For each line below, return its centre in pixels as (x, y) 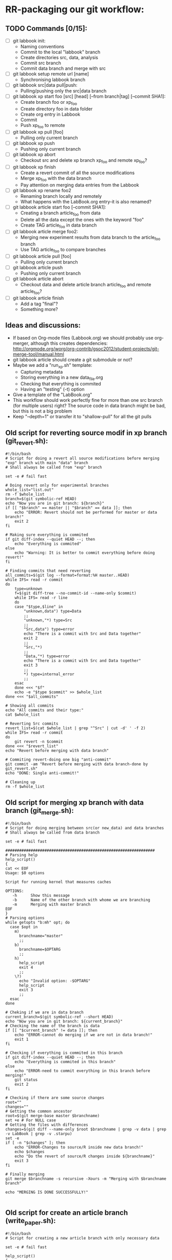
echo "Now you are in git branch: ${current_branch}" (64, 1022)
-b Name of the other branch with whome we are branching (81, 900)
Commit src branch (41, 63)
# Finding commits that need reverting (48, 571)
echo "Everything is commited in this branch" (65, 1062)
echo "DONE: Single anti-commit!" (42, 773)
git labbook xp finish (34, 167)
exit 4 (26, 968)
